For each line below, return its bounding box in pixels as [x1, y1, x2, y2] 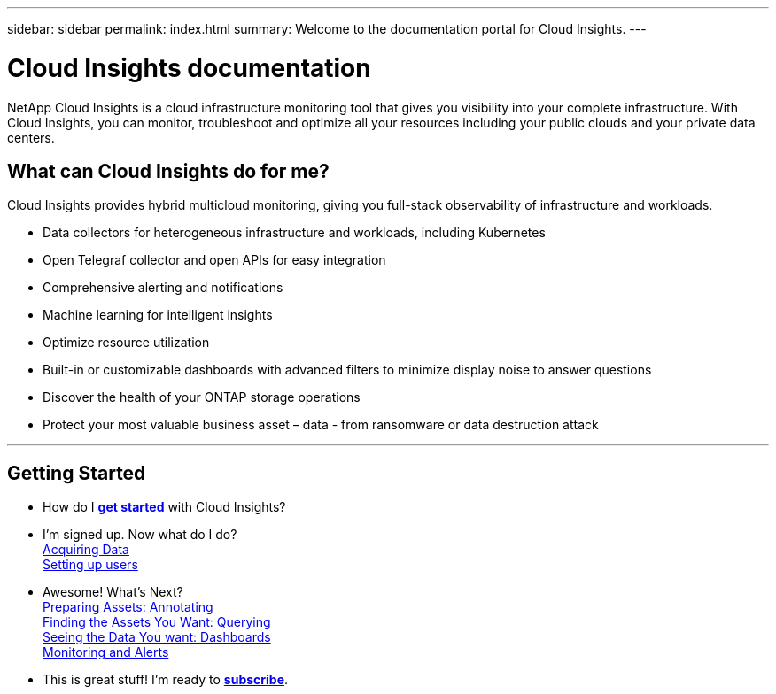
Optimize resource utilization [43, 335, 210, 351]
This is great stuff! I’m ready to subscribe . [43, 672, 289, 688]
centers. [7, 129, 55, 145]
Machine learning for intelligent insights [43, 307, 273, 323]
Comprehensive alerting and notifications [43, 280, 283, 296]
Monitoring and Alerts [43, 644, 169, 660]
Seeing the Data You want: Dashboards [43, 629, 271, 645]
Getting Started [7, 461, 146, 484]
